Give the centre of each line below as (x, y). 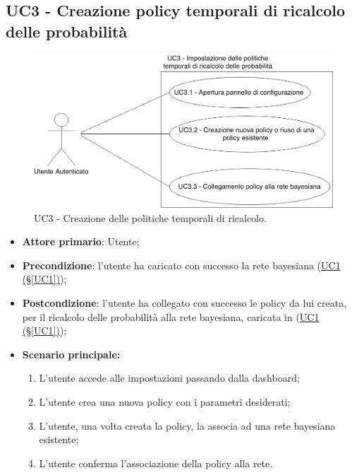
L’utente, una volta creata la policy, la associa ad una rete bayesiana (187, 425)
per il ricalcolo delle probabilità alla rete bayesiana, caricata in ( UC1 (171, 316)
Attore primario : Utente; (81, 241)
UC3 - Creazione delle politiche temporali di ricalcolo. (150, 217)
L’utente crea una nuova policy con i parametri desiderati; (165, 401)
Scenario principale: (71, 354)
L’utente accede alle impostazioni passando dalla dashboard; (169, 378)
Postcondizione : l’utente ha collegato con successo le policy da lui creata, (184, 302)
